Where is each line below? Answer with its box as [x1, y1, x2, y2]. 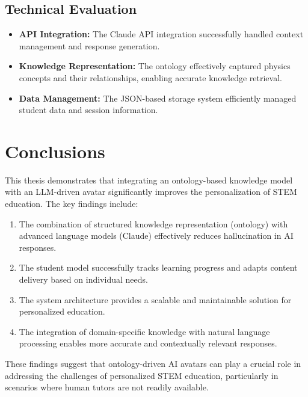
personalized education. [19, 305, 105, 318]
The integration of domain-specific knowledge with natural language [19, 325, 270, 337]
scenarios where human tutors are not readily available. [5, 381, 209, 393]
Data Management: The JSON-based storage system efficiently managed [19, 91, 297, 104]
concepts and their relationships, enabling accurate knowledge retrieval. [19, 71, 282, 84]
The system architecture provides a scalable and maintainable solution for [19, 293, 292, 306]
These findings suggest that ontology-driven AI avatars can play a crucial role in [5, 357, 301, 370]
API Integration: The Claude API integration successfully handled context [19, 28, 304, 40]
